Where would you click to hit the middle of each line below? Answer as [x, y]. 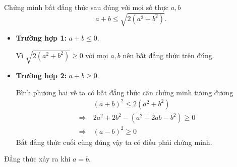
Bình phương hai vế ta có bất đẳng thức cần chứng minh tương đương [125, 92]
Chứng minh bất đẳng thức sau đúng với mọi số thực [86, 7]
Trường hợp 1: [41, 38]
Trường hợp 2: [41, 75]
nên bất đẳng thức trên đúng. [168, 55]
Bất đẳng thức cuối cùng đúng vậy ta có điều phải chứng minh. [114, 142]
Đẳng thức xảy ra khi [37, 159]
